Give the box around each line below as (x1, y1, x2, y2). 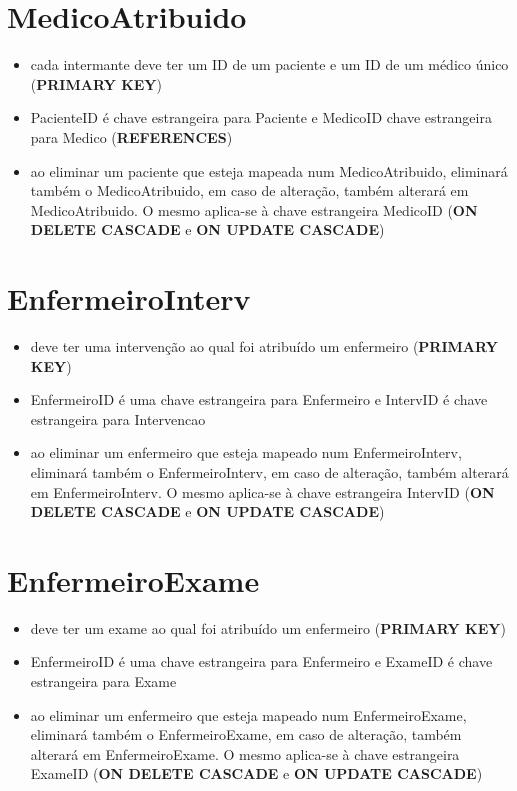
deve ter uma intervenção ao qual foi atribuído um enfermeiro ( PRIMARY (30, 336, 498, 356)
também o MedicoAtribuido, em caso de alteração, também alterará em (30, 180, 469, 201)
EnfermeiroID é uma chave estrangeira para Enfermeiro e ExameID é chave (30, 651, 493, 672)
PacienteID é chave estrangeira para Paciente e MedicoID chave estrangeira (30, 107, 492, 128)
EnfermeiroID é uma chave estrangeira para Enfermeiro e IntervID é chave (30, 389, 488, 410)
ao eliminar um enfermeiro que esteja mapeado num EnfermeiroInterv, (30, 442, 462, 463)
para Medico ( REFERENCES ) (30, 126, 233, 147)
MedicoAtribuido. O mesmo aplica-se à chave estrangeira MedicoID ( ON (30, 199, 478, 220)
